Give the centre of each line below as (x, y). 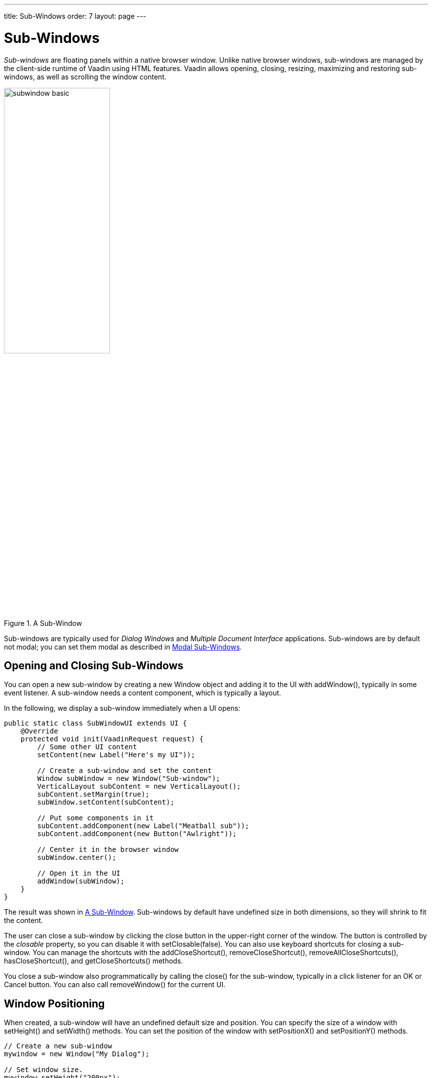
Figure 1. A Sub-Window (43, 623)
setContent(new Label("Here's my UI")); (116, 755)
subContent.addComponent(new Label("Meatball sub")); (143, 826)
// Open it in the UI (79, 873)
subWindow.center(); (77, 858)
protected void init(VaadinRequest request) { (112, 739)
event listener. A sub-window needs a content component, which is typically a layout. (143, 693)
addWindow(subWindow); (81, 881)
